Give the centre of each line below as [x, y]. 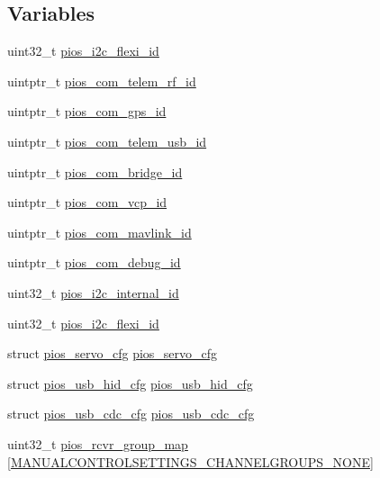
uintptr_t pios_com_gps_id [87, 111]
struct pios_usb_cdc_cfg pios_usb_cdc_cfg [131, 414]
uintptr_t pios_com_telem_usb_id [107, 141]
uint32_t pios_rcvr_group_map [98, 443]
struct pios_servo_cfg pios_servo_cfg [113, 353]
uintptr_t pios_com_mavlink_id [100, 232]
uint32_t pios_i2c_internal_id [93, 292]
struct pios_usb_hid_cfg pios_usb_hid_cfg [130, 383]
